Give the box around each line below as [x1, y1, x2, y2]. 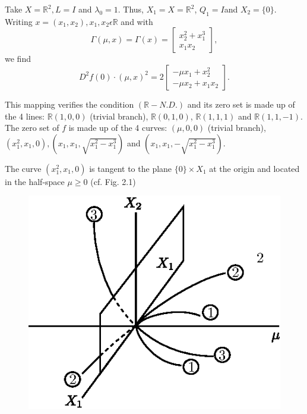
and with [121, 15, 153, 27]
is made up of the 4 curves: [68, 121, 167, 134]
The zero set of [5, 121, 59, 134]
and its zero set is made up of [187, 98, 295, 110]
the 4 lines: [5, 109, 45, 122]
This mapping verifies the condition [5, 98, 134, 110]
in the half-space [5, 175, 65, 187]
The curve [5, 162, 42, 174]
